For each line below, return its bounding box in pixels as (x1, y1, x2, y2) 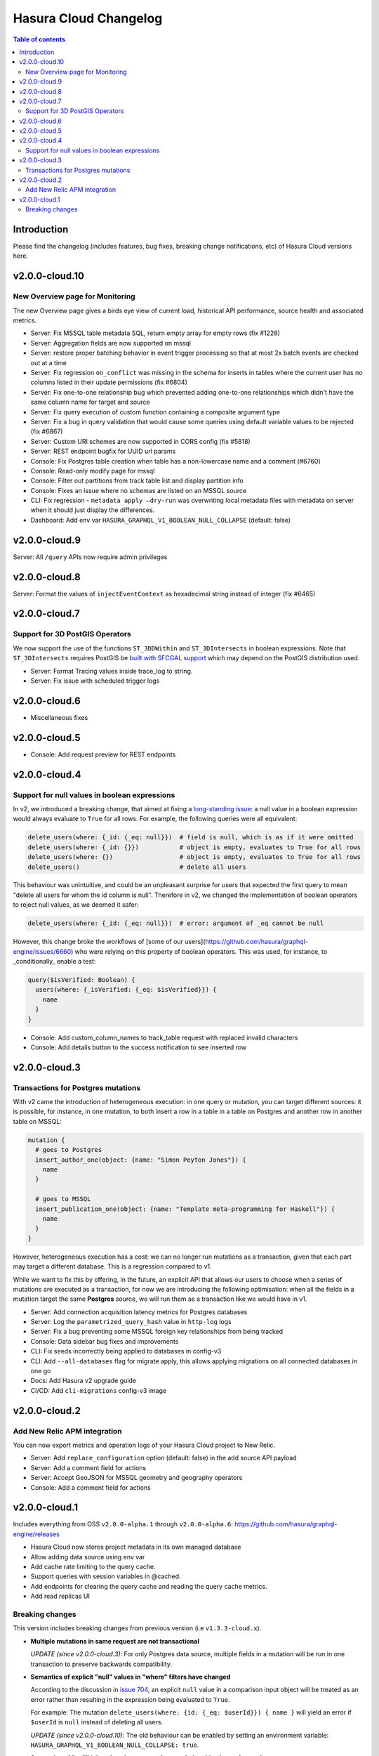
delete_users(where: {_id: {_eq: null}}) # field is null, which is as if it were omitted (27, 833, 354, 841)
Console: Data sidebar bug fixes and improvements (30, 1337, 179, 1345)
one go (30, 1367, 51, 1375)
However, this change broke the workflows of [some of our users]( (13, 938, 206, 946)
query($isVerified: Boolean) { (27, 976, 136, 983)
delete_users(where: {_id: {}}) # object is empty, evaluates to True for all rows (27, 843, 361, 851)
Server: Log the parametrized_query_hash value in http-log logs (30, 1318, 232, 1326)
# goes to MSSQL (35, 1195, 91, 1203)
